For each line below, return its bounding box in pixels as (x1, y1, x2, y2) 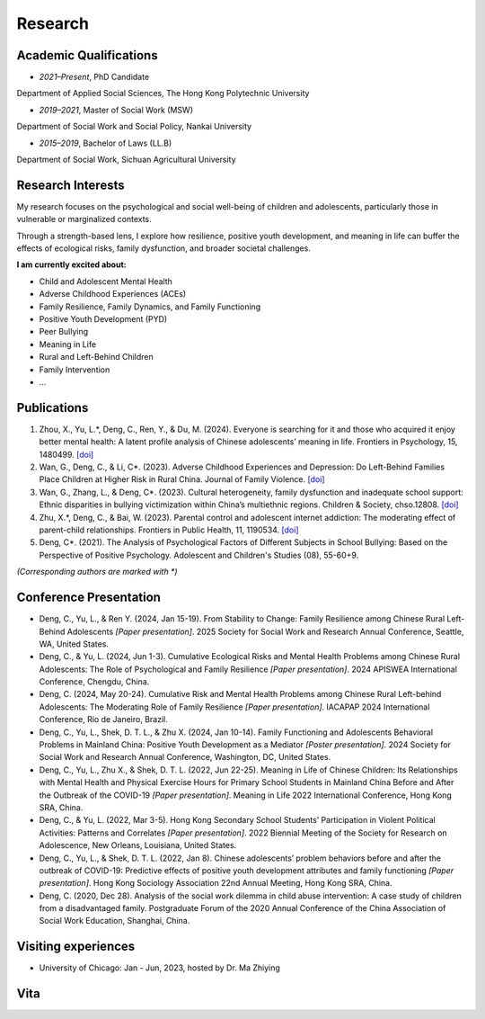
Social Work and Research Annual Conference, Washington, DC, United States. (39, 752, 331, 763)
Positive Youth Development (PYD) (39, 314, 168, 325)
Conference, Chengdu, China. (39, 676, 150, 687)
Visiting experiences (16, 939, 136, 954)
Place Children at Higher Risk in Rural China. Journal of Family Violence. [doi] (39, 474, 325, 485)
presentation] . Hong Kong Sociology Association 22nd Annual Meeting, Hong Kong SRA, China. (39, 878, 392, 889)
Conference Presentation (16, 590, 162, 605)
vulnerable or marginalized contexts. (16, 214, 152, 225)
